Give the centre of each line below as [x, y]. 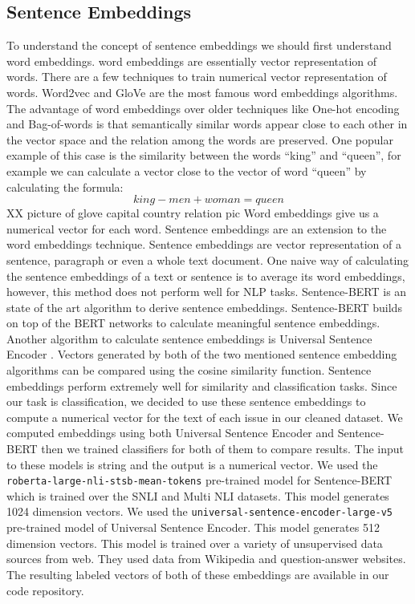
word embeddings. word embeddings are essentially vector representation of [192, 61]
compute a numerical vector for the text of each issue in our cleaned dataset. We [205, 417]
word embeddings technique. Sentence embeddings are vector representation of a [204, 244]
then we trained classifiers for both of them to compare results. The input [223, 449]
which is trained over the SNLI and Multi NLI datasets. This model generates [198, 495]
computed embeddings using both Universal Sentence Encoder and [171, 433]
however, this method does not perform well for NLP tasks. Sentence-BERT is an [207, 292]
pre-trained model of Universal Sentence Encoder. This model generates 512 [193, 527]
